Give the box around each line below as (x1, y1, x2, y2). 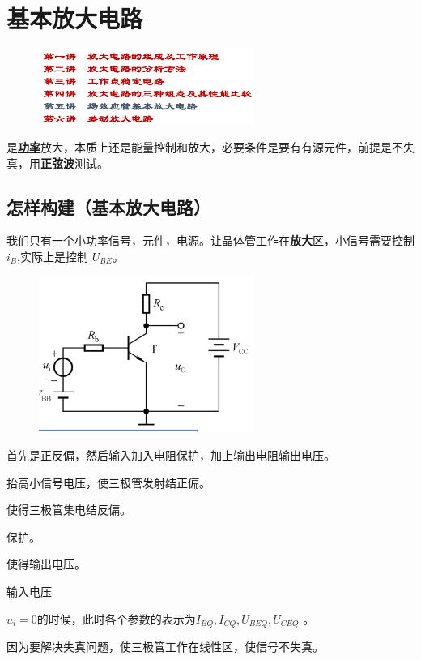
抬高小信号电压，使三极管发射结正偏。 (6, 474, 210, 491)
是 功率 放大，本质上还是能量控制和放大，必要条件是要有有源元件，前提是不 (6, 138, 403, 155)
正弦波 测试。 (40, 154, 108, 171)
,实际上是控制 (17, 247, 88, 264)
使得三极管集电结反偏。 (6, 501, 131, 518)
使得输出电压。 (6, 555, 86, 572)
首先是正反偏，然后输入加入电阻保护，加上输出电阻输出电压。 (6, 447, 335, 464)
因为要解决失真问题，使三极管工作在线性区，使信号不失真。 (6, 638, 324, 655)
